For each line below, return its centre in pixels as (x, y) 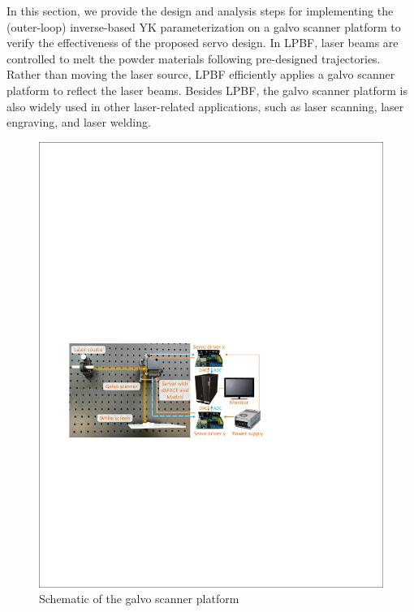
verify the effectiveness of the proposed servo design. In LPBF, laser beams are (203, 43)
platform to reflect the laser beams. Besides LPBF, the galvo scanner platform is (207, 90)
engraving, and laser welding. (79, 122)
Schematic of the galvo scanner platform (139, 599)
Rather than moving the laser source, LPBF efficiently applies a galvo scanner (201, 74)
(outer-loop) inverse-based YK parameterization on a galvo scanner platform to (204, 26)
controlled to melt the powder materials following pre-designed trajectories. (194, 58)
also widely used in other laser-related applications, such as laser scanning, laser (205, 106)
